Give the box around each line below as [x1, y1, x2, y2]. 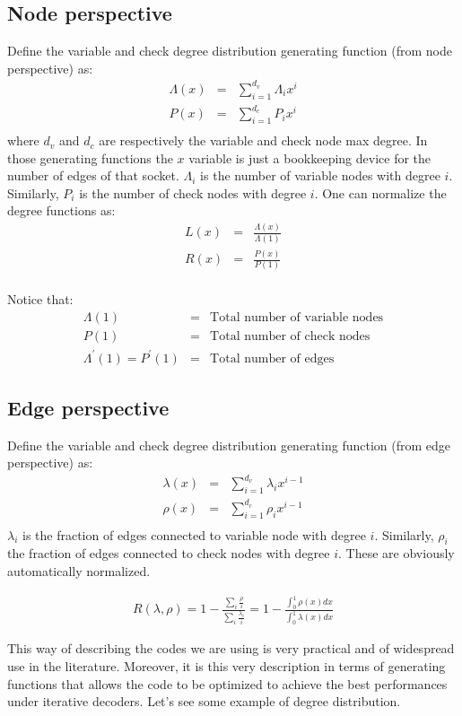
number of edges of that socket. [7, 166, 179, 185]
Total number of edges [210, 352, 335, 365]
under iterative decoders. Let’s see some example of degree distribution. [7, 692, 401, 711]
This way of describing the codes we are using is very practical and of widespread [7, 639, 455, 658]
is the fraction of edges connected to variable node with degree [22, 525, 366, 544]
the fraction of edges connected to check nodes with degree [7, 544, 330, 563]
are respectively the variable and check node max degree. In [99, 131, 428, 150]
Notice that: [7, 290, 74, 309]
